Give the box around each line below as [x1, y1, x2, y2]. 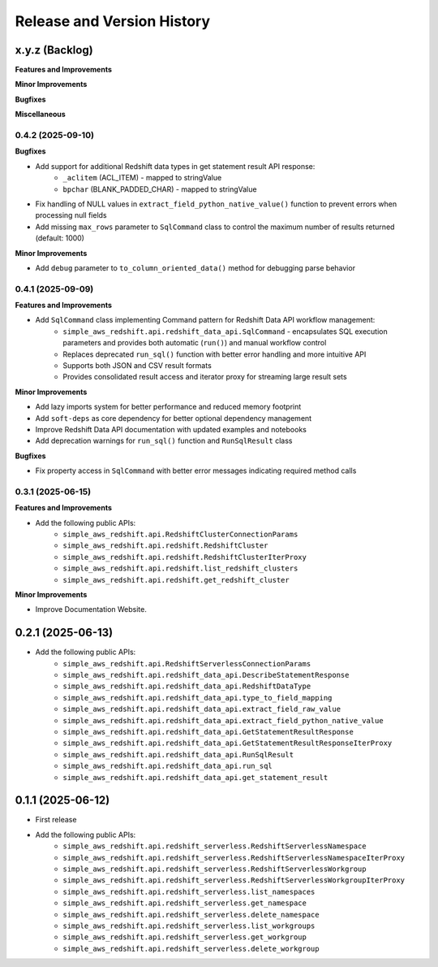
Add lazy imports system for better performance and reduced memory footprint [35, 402, 302, 412]
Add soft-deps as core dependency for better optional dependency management [35, 413, 312, 423]
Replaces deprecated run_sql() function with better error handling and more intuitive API [62, 349, 367, 359]
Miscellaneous [15, 110, 67, 119]
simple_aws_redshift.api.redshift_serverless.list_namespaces [62, 887, 316, 896]
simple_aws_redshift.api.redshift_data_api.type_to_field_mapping [62, 693, 333, 702]
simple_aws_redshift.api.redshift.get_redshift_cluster [62, 575, 290, 584]
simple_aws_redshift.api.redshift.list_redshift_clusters [62, 564, 298, 573]
